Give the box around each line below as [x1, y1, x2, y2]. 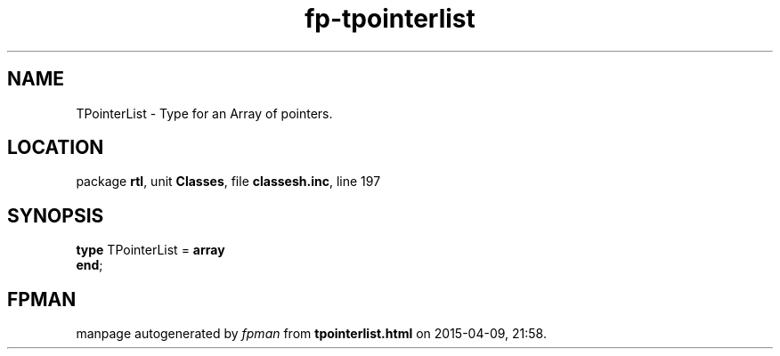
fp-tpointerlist [305, 4, 475, 34]
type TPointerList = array [76, 242, 225, 258]
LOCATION [7, 136, 104, 159]
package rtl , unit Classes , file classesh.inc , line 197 [76, 174, 381, 190]
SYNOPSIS [7, 204, 104, 227]
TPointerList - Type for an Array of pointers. [76, 105, 333, 121]
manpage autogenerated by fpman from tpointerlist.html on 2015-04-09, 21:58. [76, 326, 547, 342]
